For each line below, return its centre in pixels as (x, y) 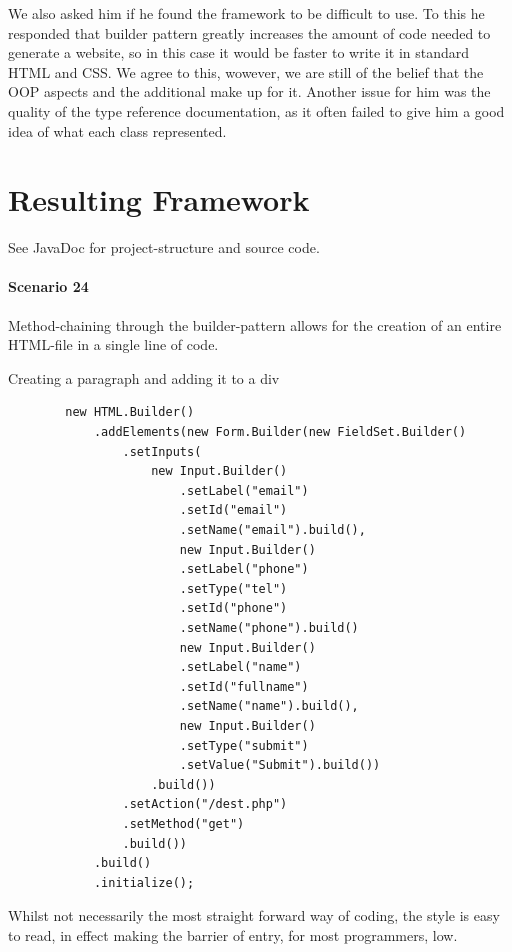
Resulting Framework (159, 199)
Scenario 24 (48, 286)
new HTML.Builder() (130, 412)
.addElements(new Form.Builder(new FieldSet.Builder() (280, 432)
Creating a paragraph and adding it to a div (144, 377)
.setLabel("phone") (244, 569)
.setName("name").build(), (269, 706)
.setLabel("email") (244, 490)
